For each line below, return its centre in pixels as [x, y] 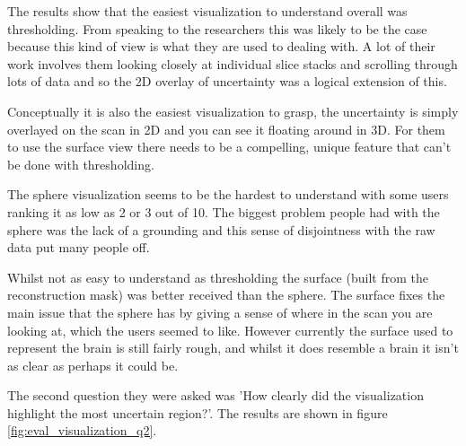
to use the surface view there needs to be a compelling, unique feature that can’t [229, 147]
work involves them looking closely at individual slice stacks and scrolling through [233, 63]
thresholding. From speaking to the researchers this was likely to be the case [217, 28]
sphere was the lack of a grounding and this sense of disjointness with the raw [221, 229]
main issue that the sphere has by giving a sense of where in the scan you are [220, 312]
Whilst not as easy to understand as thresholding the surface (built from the [218, 277]
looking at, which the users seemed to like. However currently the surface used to [230, 330]
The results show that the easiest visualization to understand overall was [207, 11]
